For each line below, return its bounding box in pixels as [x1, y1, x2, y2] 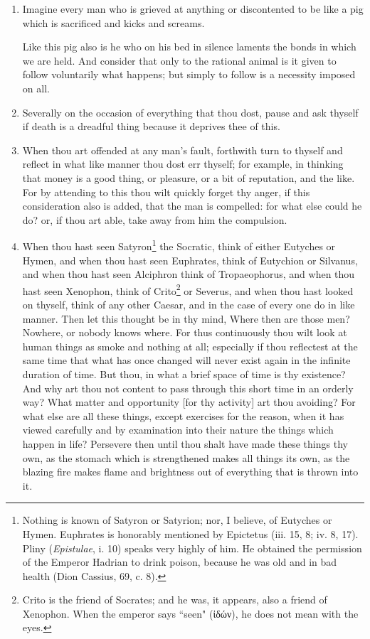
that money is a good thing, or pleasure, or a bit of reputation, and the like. [22, 170, 355, 185]
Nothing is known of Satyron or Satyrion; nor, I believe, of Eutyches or [22, 512, 332, 527]
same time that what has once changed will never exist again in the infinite [22, 353, 351, 367]
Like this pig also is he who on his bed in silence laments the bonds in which [22, 39, 356, 54]
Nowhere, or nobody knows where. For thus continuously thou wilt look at [22, 325, 347, 340]
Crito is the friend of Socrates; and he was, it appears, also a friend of [22, 592, 327, 607]
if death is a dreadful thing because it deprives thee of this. [22, 119, 280, 134]
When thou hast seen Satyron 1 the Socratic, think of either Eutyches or [22, 237, 336, 253]
